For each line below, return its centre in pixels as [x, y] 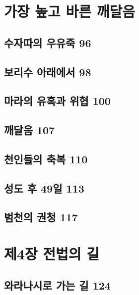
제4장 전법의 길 [52, 254]
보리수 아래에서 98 [48, 72]
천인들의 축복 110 [46, 159]
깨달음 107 [30, 130]
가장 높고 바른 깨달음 [70, 11]
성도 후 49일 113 [44, 188]
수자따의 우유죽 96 [48, 42]
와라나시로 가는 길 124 [57, 285]
